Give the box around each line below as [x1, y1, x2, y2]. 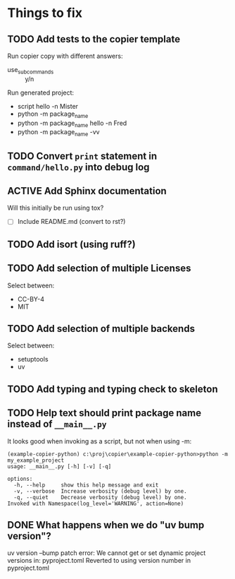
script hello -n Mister [17, 102, 79, 110]
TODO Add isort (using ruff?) [7, 238, 136, 250]
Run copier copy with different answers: [7, 52, 123, 60]
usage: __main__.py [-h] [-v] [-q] [7, 462, 112, 470]
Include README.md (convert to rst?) [17, 217, 126, 226]
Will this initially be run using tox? [7, 203, 104, 213]
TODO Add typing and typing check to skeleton [7, 383, 218, 395]
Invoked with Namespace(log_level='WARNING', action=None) [7, 500, 184, 507]
